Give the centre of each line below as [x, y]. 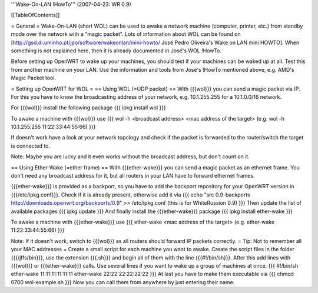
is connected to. [30, 146]
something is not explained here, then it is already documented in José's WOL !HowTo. [116, 51]
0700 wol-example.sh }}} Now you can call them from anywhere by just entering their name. [123, 282]
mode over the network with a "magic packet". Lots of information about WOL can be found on [126, 34]
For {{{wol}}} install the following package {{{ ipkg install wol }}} [88, 108]
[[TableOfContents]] [35, 15]
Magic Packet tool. [33, 78]
